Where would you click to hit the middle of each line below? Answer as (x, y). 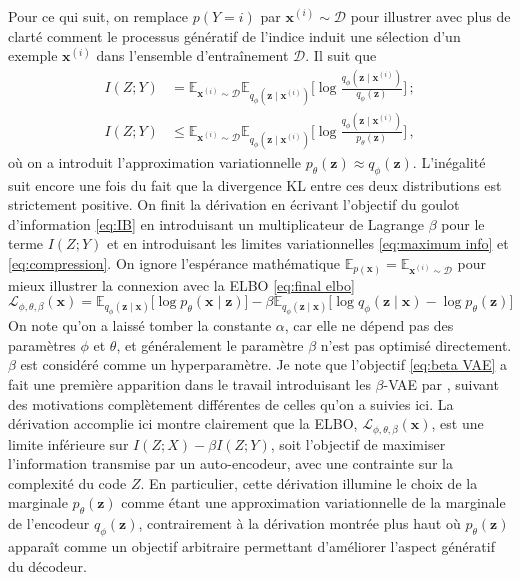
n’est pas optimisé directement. (416, 344)
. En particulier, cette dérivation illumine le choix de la (309, 482)
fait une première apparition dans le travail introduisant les (189, 383)
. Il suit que (341, 55)
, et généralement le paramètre (210, 344)
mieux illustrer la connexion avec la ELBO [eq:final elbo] (181, 284)
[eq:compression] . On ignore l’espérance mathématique (174, 263)
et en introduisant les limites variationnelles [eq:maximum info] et (307, 243)
